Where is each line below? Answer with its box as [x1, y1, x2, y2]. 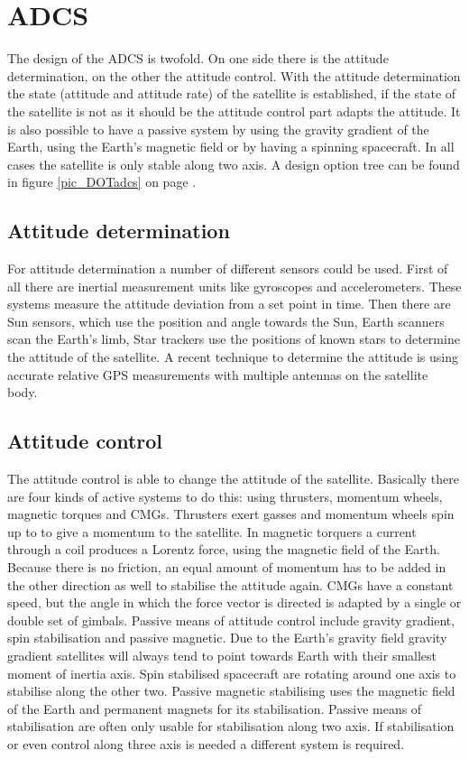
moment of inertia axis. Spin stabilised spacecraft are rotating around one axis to [7, 663, 456, 682]
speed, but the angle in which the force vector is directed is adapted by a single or [7, 593, 462, 612]
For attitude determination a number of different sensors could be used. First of [7, 259, 448, 278]
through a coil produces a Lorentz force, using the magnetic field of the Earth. [7, 540, 440, 559]
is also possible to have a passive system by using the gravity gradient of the [7, 119, 429, 138]
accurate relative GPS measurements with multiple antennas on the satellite [7, 365, 428, 384]
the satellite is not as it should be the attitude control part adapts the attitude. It [7, 101, 461, 120]
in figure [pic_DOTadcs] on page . [7, 172, 197, 191]
